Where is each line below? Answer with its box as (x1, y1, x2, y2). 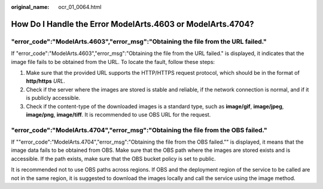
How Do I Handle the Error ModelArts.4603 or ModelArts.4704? (11, 19, 254, 29)
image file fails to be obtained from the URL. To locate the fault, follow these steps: (11, 58, 215, 65)
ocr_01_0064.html (58, 4, 102, 10)
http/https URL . (26, 78, 65, 85)
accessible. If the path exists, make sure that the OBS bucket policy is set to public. (11, 155, 216, 162)
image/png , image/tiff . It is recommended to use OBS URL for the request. (26, 111, 211, 118)
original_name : (11, 4, 50, 10)
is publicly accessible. (26, 94, 81, 102)
